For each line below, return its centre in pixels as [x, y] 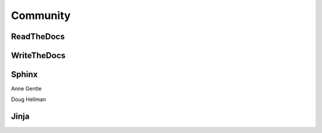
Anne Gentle [26, 88]
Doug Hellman [29, 99]
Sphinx [24, 75]
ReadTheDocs [38, 37]
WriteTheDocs [38, 56]
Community [41, 15]
